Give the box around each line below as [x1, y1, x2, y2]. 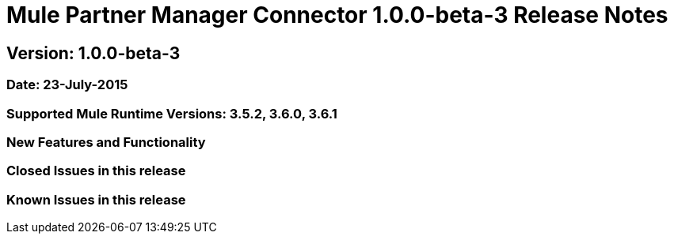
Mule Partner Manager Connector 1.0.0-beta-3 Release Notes [6, 2, 668, 28]
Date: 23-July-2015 [6, 77, 128, 93]
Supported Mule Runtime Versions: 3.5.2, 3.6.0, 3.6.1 [6, 105, 337, 122]
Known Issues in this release [6, 191, 186, 208]
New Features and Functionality [6, 133, 206, 150]
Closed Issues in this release [6, 163, 186, 179]
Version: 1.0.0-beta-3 [6, 43, 181, 63]
